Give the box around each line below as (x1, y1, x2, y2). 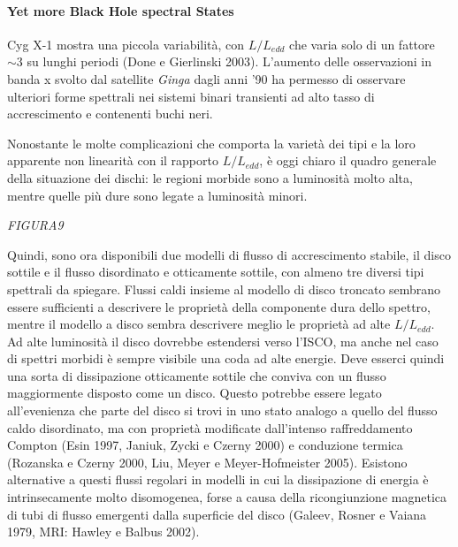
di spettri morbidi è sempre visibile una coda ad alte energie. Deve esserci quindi (7, 349, 445, 368)
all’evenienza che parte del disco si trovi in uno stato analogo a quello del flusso (7, 401, 438, 420)
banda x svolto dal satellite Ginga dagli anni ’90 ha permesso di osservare (7, 69, 406, 87)
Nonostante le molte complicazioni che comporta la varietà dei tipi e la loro (7, 133, 416, 152)
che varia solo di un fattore (289, 34, 435, 53)
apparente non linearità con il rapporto (7, 151, 218, 170)
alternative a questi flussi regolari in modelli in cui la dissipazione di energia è (7, 470, 429, 489)
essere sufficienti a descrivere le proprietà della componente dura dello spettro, (7, 297, 431, 315)
